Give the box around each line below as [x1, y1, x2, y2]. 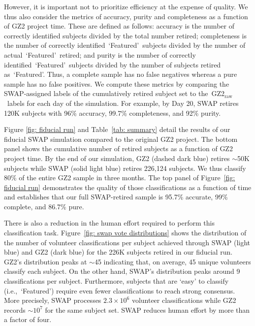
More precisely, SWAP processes [4, 295, 101, 305]
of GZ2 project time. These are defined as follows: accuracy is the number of [4, 21, 234, 31]
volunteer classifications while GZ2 [131, 295, 236, 305]
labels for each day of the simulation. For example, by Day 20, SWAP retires [7, 98, 239, 108]
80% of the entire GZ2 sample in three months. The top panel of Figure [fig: [4, 172, 235, 183]
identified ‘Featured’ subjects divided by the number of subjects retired [4, 59, 221, 69]
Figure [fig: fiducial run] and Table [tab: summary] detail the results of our [4, 124, 230, 134]
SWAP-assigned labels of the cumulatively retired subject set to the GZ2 [4, 88, 224, 98]
